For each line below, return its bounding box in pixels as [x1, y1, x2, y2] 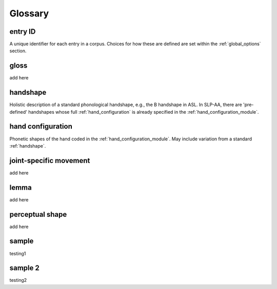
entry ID [9, 27, 36, 36]
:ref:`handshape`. [9, 142, 46, 149]
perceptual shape [9, 210, 67, 219]
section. [9, 48, 27, 54]
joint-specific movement [9, 156, 90, 165]
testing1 [9, 250, 26, 256]
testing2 [9, 277, 27, 283]
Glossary [9, 8, 49, 19]
